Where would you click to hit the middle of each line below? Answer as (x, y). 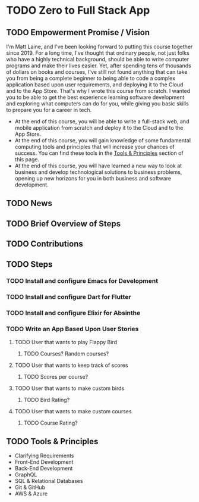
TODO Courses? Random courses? (66, 353)
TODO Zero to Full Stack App (78, 10)
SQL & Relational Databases (49, 481)
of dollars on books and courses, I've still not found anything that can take (97, 72)
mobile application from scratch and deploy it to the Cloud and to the (99, 128)
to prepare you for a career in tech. (49, 110)
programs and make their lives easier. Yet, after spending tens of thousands (99, 66)
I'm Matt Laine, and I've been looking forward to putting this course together (99, 46)
